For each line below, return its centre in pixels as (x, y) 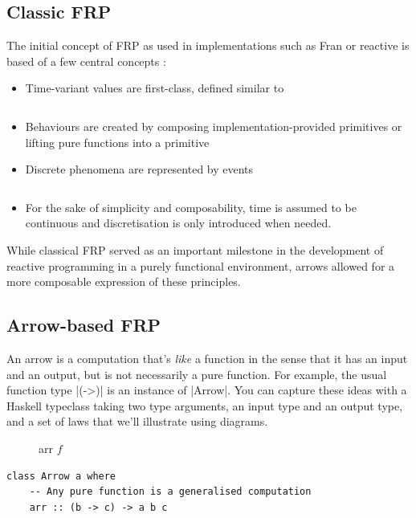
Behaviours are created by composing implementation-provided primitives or (214, 126)
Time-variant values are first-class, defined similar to (155, 88)
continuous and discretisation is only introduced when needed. (178, 223)
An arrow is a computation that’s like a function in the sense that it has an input (207, 358)
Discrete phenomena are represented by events (139, 169)
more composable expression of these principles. (124, 281)
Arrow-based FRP (84, 325)
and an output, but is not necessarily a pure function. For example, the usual (197, 374)
